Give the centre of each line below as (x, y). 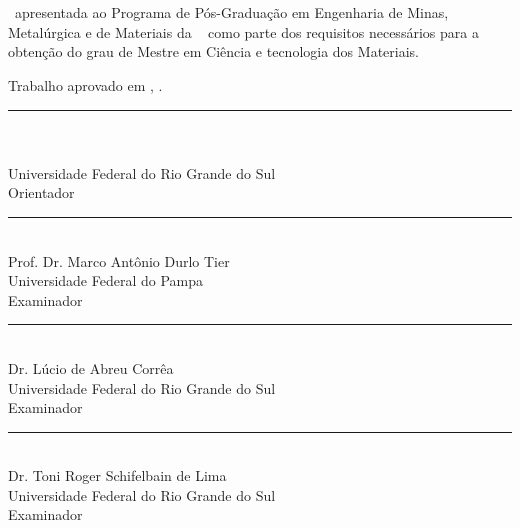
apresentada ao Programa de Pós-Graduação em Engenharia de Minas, (231, 12)
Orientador (41, 192)
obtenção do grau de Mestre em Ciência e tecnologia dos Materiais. (213, 51)
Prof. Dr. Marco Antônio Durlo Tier (119, 260)
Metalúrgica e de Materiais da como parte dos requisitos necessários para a (243, 31)
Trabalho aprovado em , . (85, 84)
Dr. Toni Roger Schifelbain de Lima (117, 475)
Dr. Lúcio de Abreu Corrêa (91, 367)
